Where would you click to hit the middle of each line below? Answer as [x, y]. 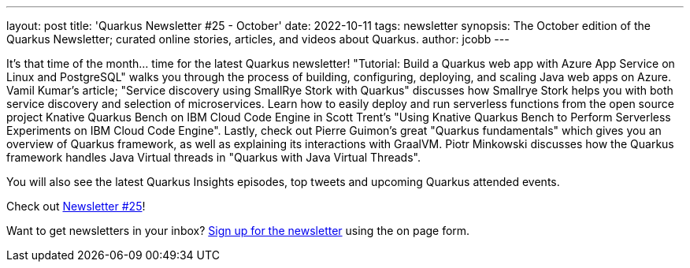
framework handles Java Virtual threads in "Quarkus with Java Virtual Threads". [213, 157]
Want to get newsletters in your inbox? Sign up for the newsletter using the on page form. [238, 231]
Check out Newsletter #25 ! [76, 206]
